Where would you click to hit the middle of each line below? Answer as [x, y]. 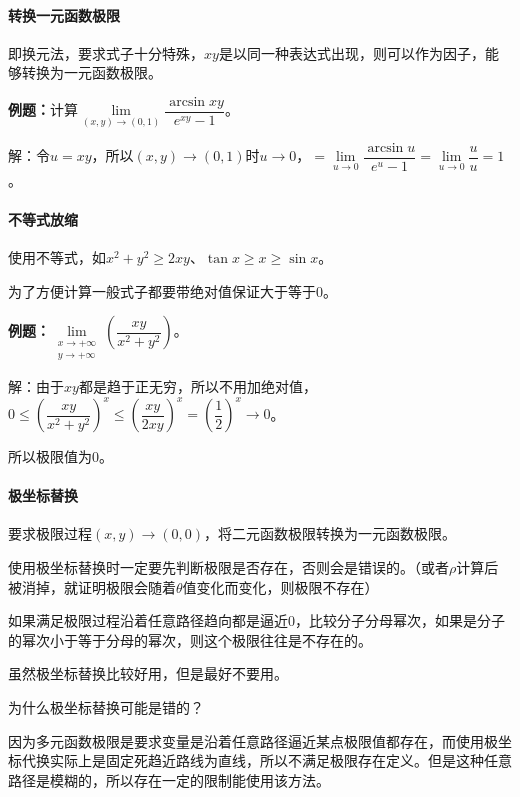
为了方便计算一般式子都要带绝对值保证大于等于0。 [172, 290]
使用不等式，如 [57, 257]
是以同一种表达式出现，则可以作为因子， [351, 52]
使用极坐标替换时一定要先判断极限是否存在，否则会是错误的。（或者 [228, 567]
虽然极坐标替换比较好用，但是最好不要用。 [148, 673]
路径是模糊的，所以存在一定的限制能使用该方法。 [169, 779]
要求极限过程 [50, 533]
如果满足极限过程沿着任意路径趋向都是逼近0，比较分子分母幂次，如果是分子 [256, 620]
